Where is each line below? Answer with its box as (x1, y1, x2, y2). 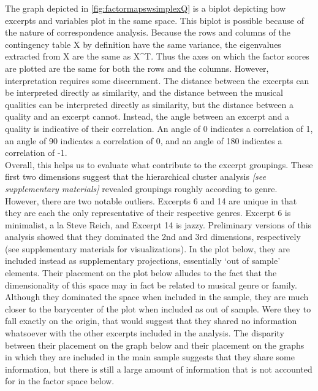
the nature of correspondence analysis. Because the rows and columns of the (5, 26, 290, 39)
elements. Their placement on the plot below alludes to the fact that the (5, 266, 277, 279)
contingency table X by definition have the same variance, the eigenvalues (5, 37, 281, 50)
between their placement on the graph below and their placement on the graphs (5, 338, 305, 351)
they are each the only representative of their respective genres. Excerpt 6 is (5, 206, 291, 219)
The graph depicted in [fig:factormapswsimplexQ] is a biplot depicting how (5, 2, 286, 14)
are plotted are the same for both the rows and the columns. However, (5, 61, 269, 74)
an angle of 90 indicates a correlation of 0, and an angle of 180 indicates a (5, 134, 282, 147)
